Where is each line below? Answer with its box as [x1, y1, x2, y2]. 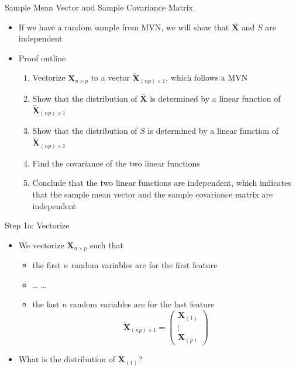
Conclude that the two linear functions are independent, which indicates [32, 176, 291, 189]
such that [90, 238, 123, 251]
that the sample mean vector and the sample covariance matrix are [32, 188, 273, 200]
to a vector [91, 71, 130, 84]
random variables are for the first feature [71, 259, 218, 271]
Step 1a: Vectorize [5, 219, 70, 231]
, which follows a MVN [166, 71, 248, 84]
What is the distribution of [18, 353, 115, 365]
